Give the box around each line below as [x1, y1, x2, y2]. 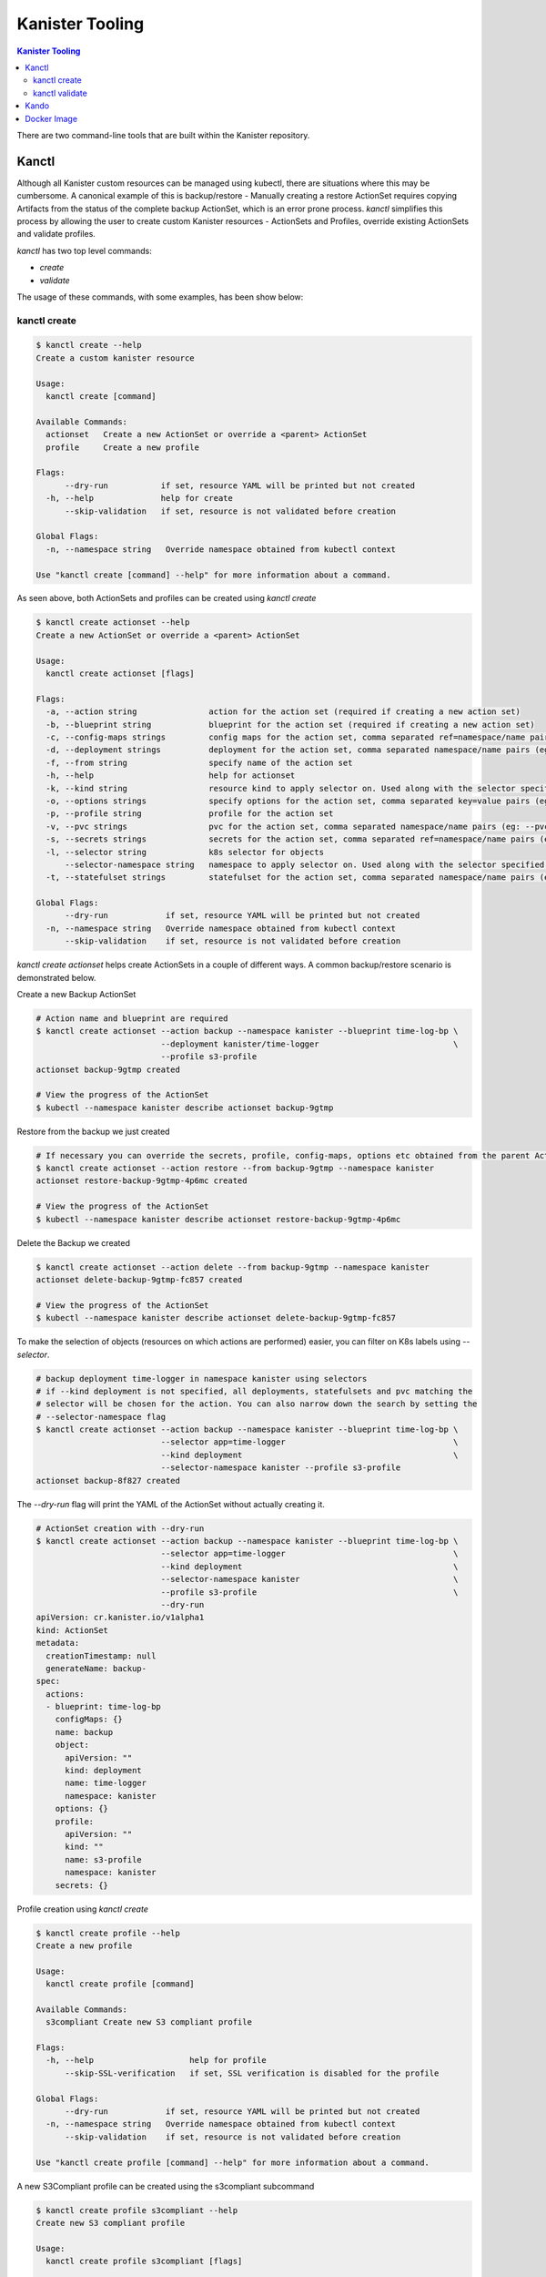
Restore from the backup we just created [16, 1126, 170, 1137]
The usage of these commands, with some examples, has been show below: [16, 291, 304, 302]
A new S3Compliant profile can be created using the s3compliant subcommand [16, 2180, 315, 2191]
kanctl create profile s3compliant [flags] [45, 2256, 243, 2267]
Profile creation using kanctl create [16, 1904, 149, 1915]
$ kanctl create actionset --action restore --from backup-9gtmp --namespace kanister [35, 1163, 435, 1174]
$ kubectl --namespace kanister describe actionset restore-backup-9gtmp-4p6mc [35, 1214, 401, 1224]
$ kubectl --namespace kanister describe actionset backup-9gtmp [35, 1102, 334, 1113]
